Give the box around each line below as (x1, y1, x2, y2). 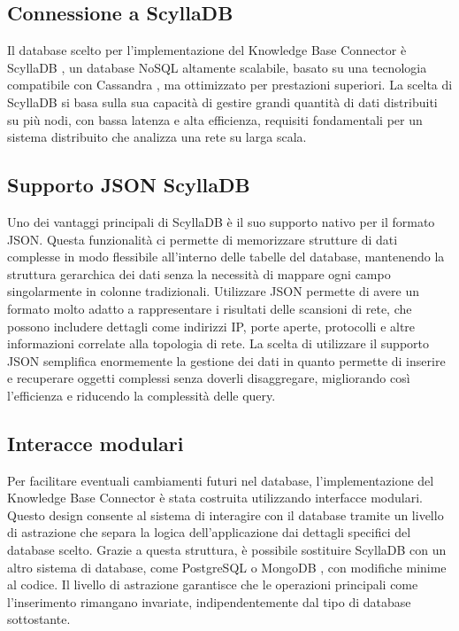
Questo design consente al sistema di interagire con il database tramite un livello (7, 505, 444, 524)
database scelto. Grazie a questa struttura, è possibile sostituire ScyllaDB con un (7, 541, 447, 559)
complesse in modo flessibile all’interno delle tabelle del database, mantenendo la (7, 247, 445, 266)
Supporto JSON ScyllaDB (7, 171, 250, 199)
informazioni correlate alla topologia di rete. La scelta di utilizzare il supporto (7, 334, 429, 353)
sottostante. (7, 610, 71, 628)
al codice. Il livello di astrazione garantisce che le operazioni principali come (7, 575, 418, 594)
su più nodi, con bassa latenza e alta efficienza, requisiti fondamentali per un (7, 110, 423, 129)
